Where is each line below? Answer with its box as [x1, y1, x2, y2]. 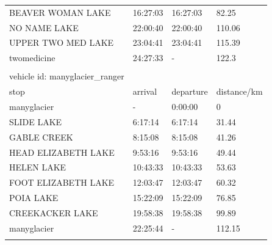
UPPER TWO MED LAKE [9, 36, 114, 49]
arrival [132, 85, 157, 98]
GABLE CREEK [9, 130, 73, 143]
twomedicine [9, 51, 55, 64]
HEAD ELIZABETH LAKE [9, 145, 115, 158]
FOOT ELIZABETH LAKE [9, 176, 115, 189]
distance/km [216, 85, 263, 98]
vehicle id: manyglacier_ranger [9, 70, 124, 82]
